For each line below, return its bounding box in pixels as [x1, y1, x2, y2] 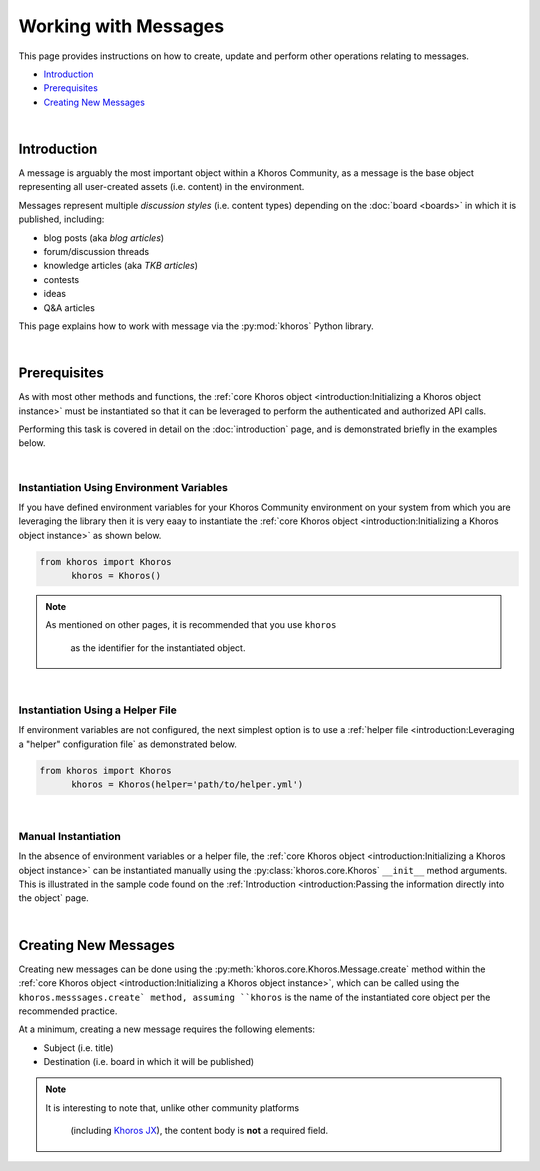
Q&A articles [43, 301, 95, 314]
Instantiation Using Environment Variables [18, 480, 229, 494]
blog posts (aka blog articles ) [43, 231, 165, 244]
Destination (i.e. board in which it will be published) [43, 1056, 255, 1068]
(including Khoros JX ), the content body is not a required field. [70, 1125, 329, 1137]
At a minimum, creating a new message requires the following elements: [18, 1023, 315, 1035]
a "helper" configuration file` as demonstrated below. [18, 738, 237, 750]
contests [43, 273, 80, 285]
